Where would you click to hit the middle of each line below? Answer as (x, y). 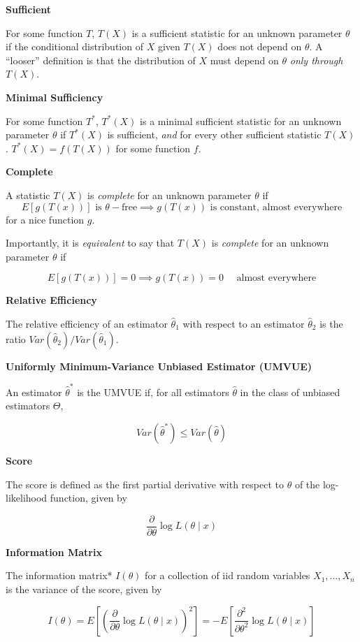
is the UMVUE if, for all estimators (153, 392)
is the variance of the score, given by (84, 589)
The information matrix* (59, 575)
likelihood (27, 498)
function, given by (88, 498)
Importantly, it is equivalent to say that (90, 243)
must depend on (244, 60)
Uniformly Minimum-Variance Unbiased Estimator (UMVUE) (159, 366)
